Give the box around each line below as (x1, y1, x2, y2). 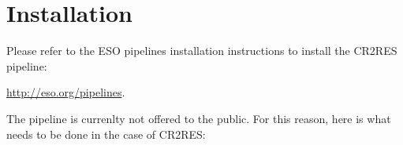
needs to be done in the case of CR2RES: (6, 125, 206, 142)
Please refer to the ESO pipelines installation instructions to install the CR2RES (6, 42, 397, 59)
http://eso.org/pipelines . (6, 84, 125, 100)
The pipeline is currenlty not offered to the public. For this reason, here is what (6, 110, 391, 126)
